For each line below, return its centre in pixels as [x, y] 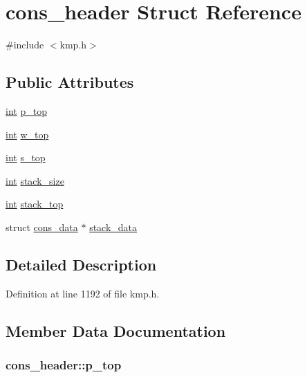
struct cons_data [42, 227]
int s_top [26, 157]
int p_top [26, 110]
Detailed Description [81, 264]
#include [25, 45]
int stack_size [35, 180]
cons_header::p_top [64, 364]
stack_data [113, 227]
